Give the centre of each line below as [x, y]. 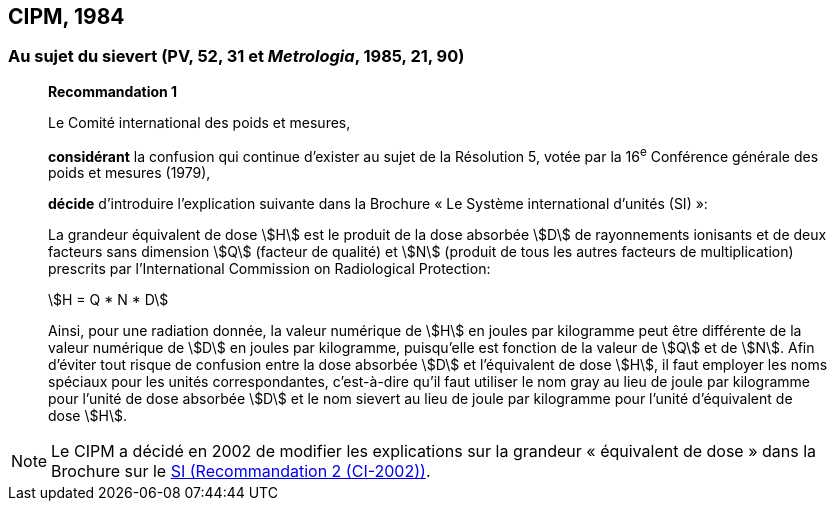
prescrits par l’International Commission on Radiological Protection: [269, 269]
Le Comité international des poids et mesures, [199, 122]
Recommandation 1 [113, 91]
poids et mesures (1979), [129, 173]
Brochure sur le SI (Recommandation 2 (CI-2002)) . [241, 471]
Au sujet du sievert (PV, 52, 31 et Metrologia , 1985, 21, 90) [236, 56]
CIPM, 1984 [66, 16]
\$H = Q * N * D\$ [108, 300]
